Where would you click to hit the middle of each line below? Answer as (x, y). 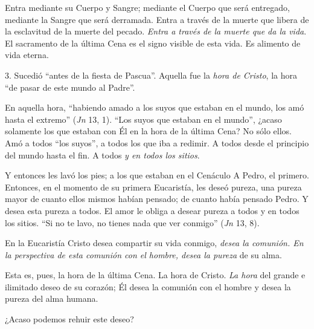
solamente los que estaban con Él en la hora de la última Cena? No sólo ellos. (149, 131)
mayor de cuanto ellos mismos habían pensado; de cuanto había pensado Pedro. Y (157, 199)
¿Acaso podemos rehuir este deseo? (69, 319)
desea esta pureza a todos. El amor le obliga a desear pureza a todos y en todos (152, 210)
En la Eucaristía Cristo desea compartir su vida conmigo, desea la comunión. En (154, 243)
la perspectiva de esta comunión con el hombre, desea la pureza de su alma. (143, 254)
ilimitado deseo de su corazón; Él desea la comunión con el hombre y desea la (148, 286)
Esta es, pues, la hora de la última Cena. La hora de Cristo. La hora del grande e (155, 275)
